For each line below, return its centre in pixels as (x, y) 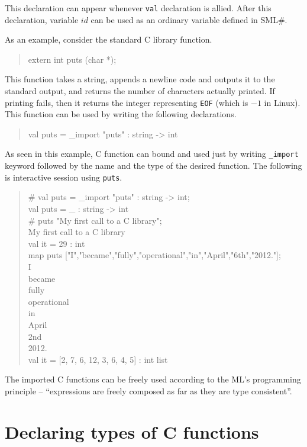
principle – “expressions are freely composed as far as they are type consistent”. (148, 390)
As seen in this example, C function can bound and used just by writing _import (152, 154)
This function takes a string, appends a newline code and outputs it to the (140, 79)
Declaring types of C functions (132, 431)
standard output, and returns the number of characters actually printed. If (140, 91)
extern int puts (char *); (72, 59)
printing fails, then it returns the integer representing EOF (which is (127, 102)
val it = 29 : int (56, 243)
